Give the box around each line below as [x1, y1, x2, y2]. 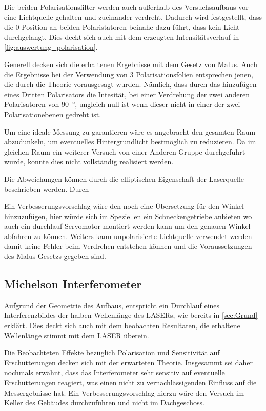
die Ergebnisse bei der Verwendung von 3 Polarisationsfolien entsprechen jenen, [4, 69, 253, 79]
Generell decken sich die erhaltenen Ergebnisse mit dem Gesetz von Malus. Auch [4, 58, 257, 69]
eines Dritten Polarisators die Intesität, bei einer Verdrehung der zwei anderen [4, 89, 250, 99]
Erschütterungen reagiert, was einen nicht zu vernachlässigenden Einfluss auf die [4, 377, 257, 388]
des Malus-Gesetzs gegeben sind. [4, 251, 106, 262]
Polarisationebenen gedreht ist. [4, 109, 101, 119]
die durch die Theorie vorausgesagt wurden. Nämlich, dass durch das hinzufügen [4, 79, 257, 90]
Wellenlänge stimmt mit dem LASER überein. [4, 330, 149, 340]
